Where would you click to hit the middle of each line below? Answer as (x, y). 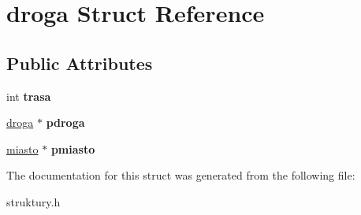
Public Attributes (80, 63)
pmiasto (73, 148)
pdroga (65, 122)
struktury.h (33, 201)
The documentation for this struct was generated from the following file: (181, 175)
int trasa (29, 96)
